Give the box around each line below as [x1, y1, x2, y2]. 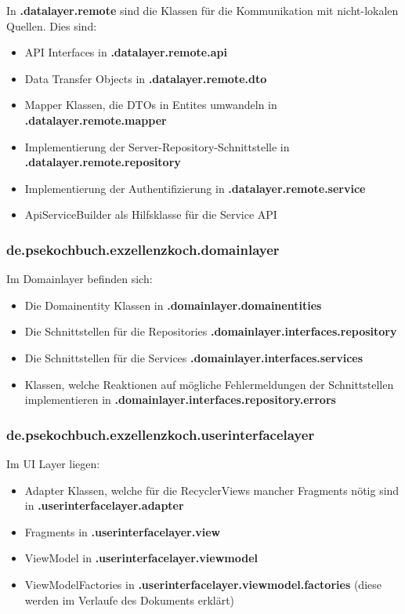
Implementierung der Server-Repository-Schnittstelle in [24, 138, 290, 154]
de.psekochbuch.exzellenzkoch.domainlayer [6, 239, 280, 259]
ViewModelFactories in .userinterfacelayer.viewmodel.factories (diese [24, 576, 381, 592]
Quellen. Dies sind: [6, 17, 97, 34]
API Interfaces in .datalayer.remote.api [24, 44, 227, 60]
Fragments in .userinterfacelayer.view [24, 523, 221, 540]
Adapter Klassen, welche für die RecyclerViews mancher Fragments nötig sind [24, 481, 400, 498]
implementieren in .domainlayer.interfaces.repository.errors [24, 391, 336, 408]
